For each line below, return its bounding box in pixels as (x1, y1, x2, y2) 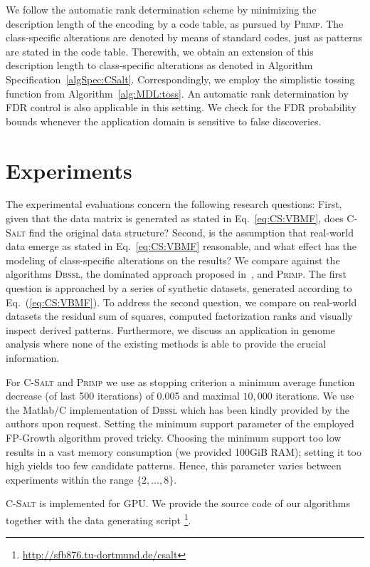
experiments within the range (6, 472, 134, 487)
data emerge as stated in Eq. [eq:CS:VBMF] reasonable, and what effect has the (6, 239, 356, 254)
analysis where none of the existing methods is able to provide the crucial (6, 336, 327, 351)
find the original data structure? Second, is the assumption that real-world (28, 224, 354, 239)
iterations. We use (275, 388, 354, 403)
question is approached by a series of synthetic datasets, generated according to (6, 281, 352, 296)
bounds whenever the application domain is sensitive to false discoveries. (6, 113, 322, 128)
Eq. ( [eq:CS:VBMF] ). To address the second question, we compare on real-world (6, 294, 357, 309)
